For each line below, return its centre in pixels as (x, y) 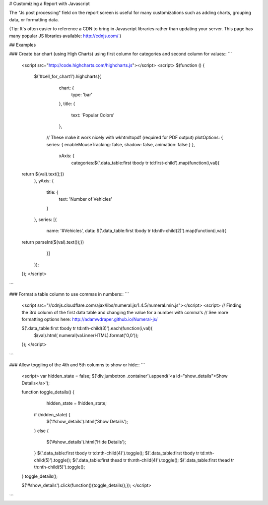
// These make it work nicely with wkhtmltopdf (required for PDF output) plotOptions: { (135, 138)
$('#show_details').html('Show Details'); (87, 422)
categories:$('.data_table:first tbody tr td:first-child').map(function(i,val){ (145, 163)
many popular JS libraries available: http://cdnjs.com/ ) (65, 36)
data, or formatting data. (34, 19)
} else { (41, 431)
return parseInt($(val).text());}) (53, 242)
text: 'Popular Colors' (93, 115)
